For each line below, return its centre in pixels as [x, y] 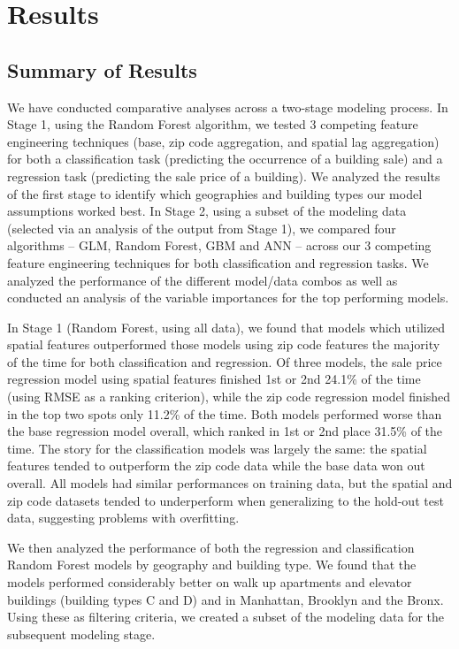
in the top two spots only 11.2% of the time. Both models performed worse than [225, 413]
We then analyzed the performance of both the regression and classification [211, 547]
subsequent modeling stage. [81, 634]
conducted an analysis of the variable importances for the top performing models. [228, 298]
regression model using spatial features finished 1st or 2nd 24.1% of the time [214, 379]
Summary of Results [102, 69]
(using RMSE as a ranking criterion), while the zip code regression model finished [229, 397]
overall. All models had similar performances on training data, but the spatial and [230, 483]
